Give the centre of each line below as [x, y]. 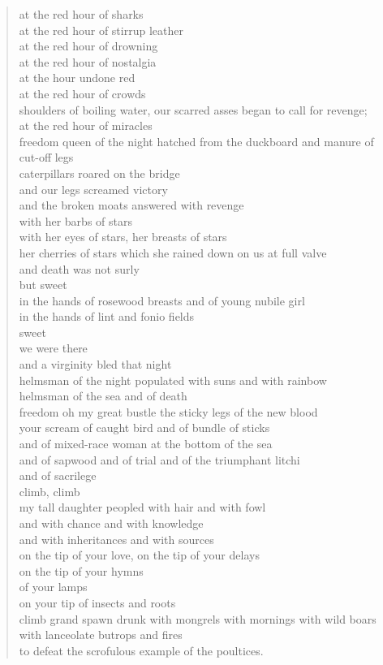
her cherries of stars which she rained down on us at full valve [173, 252]
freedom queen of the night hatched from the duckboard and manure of [196, 141]
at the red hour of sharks [81, 14]
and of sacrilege [58, 475]
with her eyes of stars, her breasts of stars [123, 237]
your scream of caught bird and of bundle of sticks [144, 427]
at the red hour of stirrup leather [101, 30]
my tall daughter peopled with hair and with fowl [142, 507]
